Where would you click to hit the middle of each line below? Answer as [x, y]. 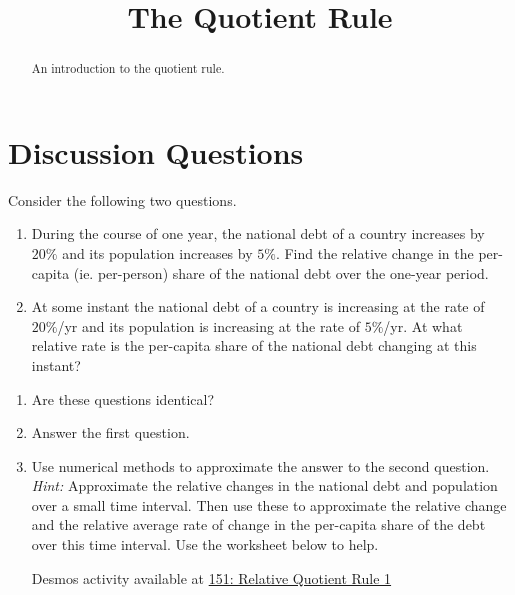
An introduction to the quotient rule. [128, 68]
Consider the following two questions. [122, 199]
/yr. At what [423, 325]
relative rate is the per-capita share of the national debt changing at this [254, 345]
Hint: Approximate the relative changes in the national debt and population [264, 485]
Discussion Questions [156, 151]
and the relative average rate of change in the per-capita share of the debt [258, 524]
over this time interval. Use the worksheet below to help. [205, 544]
